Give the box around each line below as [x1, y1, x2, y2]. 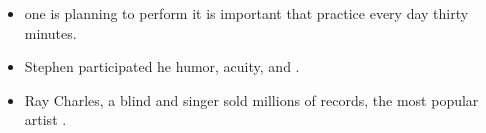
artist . [24, 109, 67, 130]
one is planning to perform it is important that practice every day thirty [24, 3, 469, 23]
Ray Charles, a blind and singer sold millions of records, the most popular [24, 89, 479, 110]
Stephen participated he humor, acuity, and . [24, 56, 300, 77]
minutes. [24, 22, 77, 43]
